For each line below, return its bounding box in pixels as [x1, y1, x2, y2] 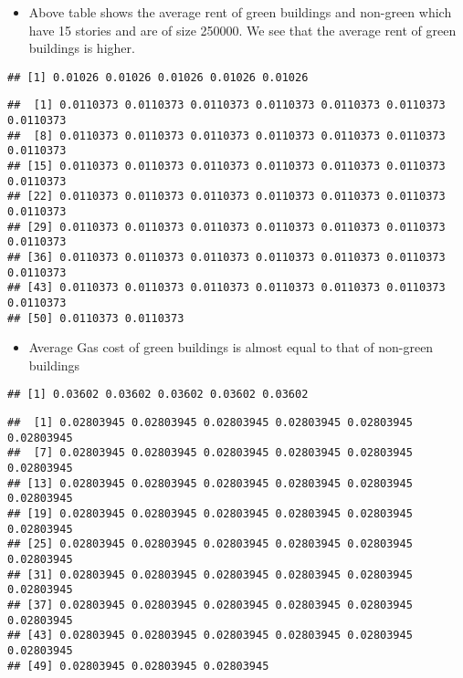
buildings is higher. [28, 38, 135, 57]
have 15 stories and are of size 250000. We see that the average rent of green [28, 20, 457, 39]
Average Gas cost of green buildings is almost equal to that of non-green [28, 338, 434, 357]
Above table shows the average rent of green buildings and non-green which [28, 3, 452, 21]
